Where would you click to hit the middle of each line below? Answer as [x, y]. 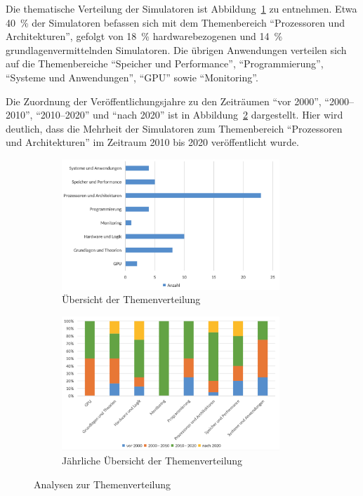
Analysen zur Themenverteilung [102, 484]
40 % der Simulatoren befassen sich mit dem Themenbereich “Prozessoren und [175, 22]
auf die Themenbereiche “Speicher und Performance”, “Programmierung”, [165, 63]
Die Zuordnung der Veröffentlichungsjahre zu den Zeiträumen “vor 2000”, [164, 101]
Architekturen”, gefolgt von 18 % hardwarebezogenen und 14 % [144, 36]
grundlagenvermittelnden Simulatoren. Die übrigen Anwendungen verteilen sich [176, 49]
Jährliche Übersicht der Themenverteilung [152, 461]
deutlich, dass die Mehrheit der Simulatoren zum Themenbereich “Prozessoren [174, 128]
